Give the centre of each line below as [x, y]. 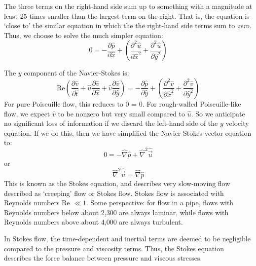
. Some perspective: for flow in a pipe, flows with [160, 203]
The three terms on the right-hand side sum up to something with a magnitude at [128, 6]
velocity [237, 123]
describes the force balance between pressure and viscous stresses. [103, 258]
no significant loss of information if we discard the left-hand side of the [111, 123]
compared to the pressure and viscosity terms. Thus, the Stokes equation [114, 248]
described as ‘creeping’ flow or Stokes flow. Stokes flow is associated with [114, 193]
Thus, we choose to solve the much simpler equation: [84, 35]
